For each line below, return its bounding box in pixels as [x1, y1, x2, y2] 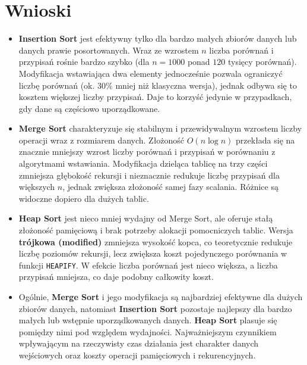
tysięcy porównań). [227, 55, 297, 68]
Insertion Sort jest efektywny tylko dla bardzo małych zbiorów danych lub [18, 32, 297, 45]
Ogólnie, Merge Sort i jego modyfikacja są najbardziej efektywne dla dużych [18, 291, 303, 303]
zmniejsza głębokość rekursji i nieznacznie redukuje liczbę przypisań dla [18, 169, 280, 181]
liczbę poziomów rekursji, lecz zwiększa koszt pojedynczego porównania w [18, 247, 287, 260]
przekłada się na [236, 133, 295, 146]
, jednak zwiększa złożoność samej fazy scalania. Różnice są [62, 180, 278, 193]
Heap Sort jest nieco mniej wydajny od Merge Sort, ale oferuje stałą [18, 212, 273, 224]
